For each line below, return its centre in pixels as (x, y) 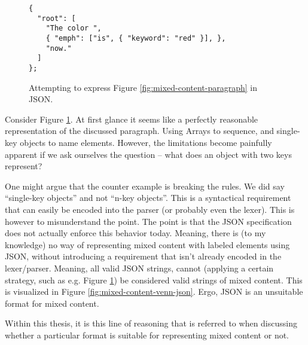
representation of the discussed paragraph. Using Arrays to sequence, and (139, 131)
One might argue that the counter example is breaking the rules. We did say (145, 186)
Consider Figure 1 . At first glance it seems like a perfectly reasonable (132, 119)
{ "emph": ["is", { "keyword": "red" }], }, (136, 38)
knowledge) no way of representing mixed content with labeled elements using (147, 244)
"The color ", (74, 28)
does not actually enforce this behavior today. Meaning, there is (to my (135, 233)
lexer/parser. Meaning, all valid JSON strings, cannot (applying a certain (139, 268)
